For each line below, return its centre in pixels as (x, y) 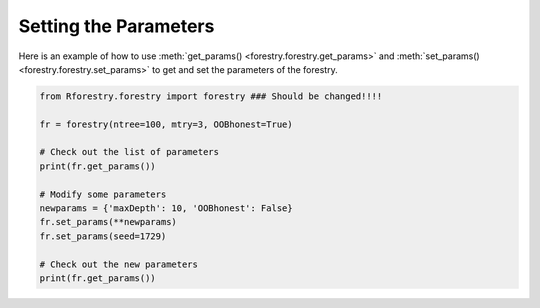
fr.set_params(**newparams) (108, 222)
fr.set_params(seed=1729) (103, 236)
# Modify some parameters (103, 194)
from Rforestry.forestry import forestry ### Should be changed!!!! (211, 96)
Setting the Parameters (116, 26)
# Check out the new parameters (119, 264)
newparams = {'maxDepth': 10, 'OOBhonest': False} (166, 208)
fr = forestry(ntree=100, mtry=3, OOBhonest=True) (166, 124)
